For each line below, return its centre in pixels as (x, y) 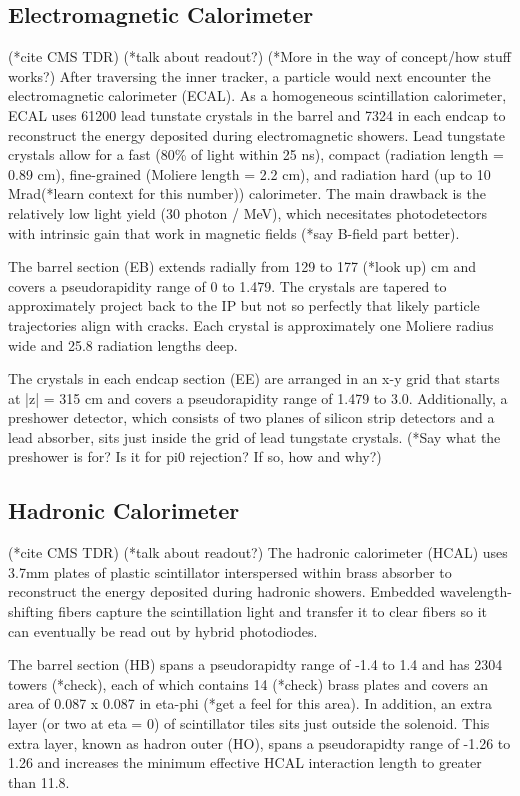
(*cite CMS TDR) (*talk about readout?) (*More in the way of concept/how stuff (259, 56)
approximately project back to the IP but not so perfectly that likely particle (244, 305)
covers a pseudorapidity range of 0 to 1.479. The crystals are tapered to (227, 285)
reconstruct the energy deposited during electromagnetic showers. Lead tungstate (257, 134)
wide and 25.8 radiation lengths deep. (123, 344)
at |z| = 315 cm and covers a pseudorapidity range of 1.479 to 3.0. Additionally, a (258, 397)
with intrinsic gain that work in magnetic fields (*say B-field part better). (234, 232)
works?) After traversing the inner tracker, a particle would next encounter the (249, 75)
